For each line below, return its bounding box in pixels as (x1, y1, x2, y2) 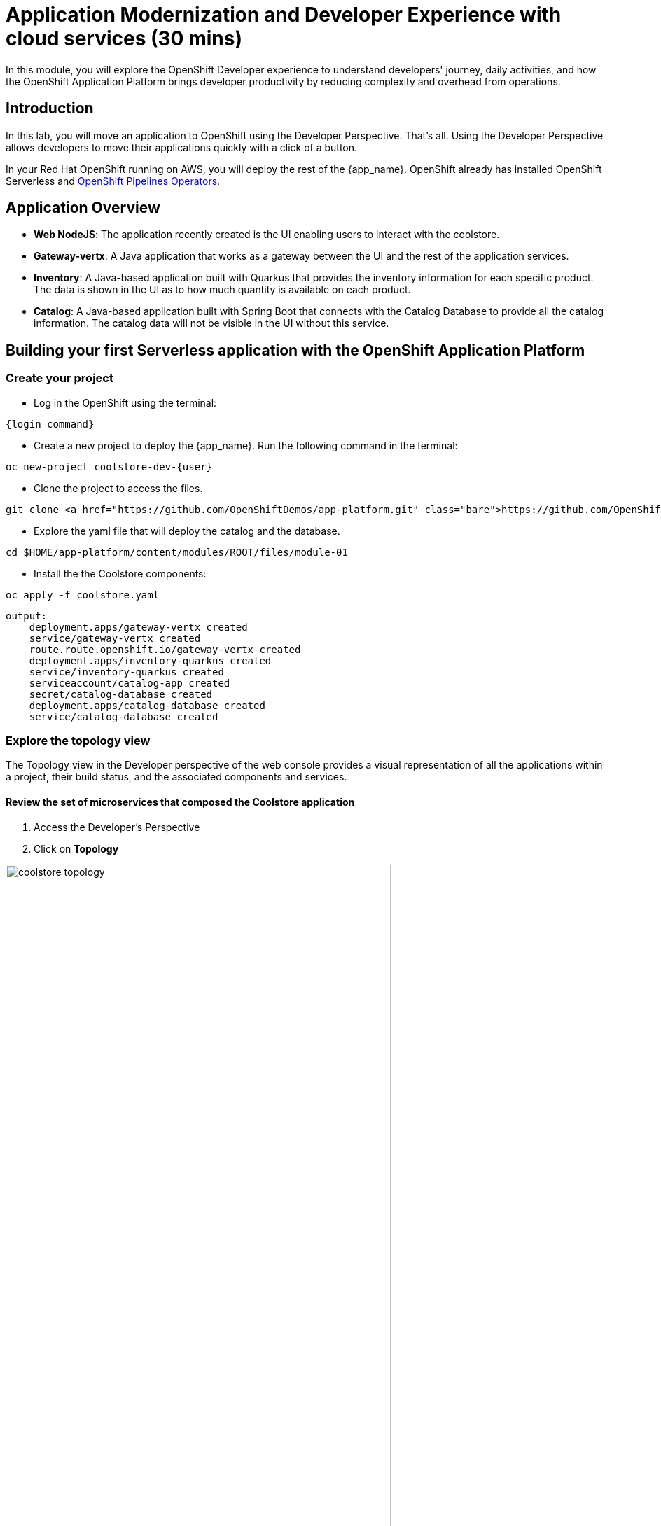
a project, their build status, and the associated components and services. (6, 771, 347, 783)
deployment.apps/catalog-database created (29, 699, 265, 711)
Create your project (6, 371, 113, 386)
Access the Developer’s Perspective (34, 820, 200, 833)
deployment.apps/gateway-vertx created (29, 621, 248, 633)
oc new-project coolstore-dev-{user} (6, 461, 213, 472)
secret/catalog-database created (29, 688, 213, 700)
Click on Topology (34, 842, 119, 855)
